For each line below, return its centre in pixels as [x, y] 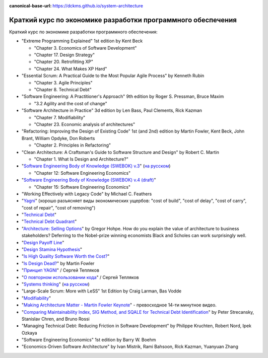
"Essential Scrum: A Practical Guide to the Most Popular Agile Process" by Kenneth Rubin [113, 76]
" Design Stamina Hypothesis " [52, 250]
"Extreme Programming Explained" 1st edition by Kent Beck [82, 41]
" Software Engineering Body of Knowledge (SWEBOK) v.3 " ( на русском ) [96, 166]
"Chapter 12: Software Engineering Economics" [82, 173]
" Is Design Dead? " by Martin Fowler [58, 263]
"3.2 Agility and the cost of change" [71, 103]
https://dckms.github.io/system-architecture [98, 6]
